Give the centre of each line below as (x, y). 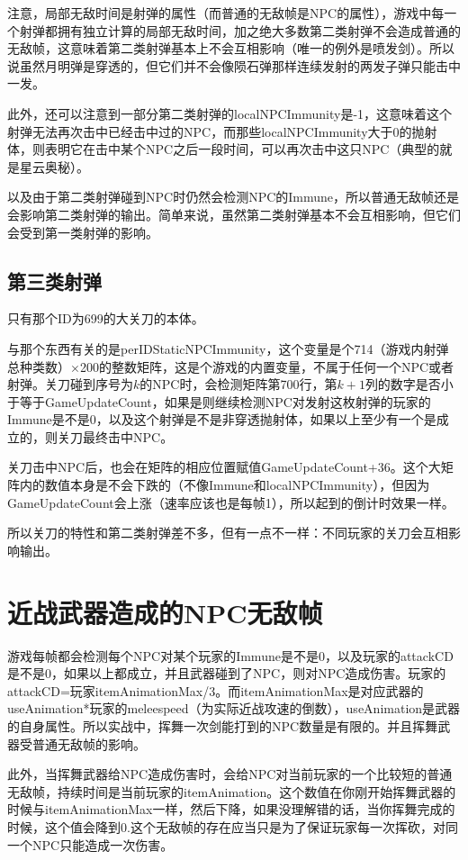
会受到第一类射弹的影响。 (83, 232)
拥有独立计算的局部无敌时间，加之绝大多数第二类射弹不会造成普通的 (259, 30)
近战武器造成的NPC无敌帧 (165, 612)
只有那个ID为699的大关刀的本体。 (106, 318)
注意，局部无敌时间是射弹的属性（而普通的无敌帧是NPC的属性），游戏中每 (226, 13)
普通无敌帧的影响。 (89, 743)
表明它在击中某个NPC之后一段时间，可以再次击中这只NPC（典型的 (242, 149)
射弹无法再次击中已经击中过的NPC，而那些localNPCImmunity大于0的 (210, 131)
